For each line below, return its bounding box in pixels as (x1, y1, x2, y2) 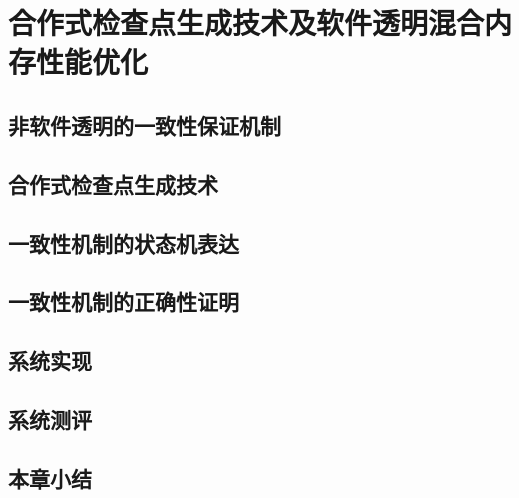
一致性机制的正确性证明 (8, 286, 239, 317)
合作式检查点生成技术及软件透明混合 (8, 2, 485, 43)
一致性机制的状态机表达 (8, 227, 239, 258)
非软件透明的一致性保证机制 (8, 109, 281, 140)
